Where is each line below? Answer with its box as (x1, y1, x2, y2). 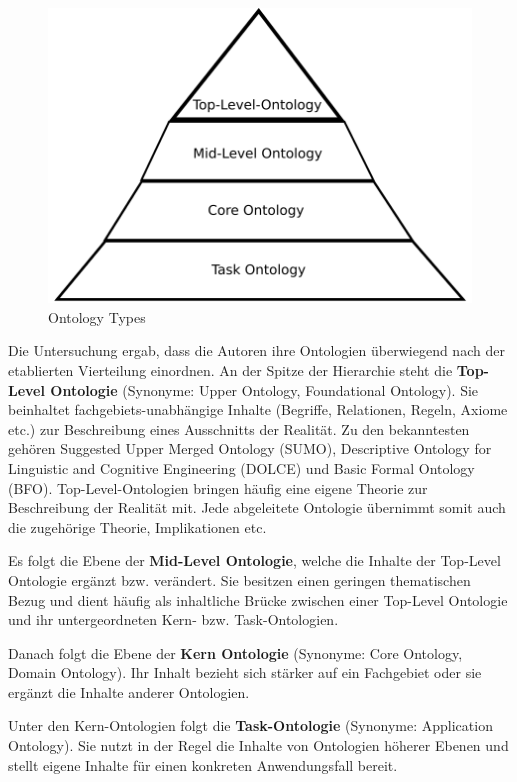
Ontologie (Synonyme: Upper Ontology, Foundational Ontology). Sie (50, 379, 479, 400)
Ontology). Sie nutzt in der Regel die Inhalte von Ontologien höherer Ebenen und (8, 735, 509, 756)
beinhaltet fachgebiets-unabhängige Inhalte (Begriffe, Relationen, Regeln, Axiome (8, 399, 508, 420)
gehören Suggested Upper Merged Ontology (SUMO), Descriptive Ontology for (8, 438, 492, 459)
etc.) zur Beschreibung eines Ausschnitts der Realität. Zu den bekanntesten (8, 418, 470, 439)
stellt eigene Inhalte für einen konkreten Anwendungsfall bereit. (8, 754, 398, 775)
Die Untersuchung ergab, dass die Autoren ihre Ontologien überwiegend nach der (8, 340, 505, 361)
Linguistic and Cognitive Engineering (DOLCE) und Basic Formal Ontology (8, 457, 475, 478)
